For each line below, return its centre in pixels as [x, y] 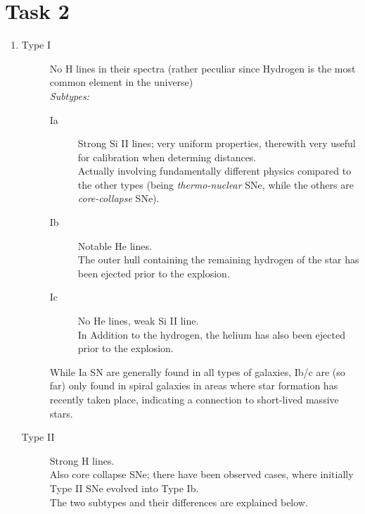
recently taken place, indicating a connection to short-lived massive [194, 399]
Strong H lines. [82, 460]
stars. [61, 413]
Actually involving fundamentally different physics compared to [214, 171]
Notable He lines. [115, 245]
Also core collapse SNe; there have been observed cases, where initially [201, 474]
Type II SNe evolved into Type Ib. [124, 488]
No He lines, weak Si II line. [138, 321]
